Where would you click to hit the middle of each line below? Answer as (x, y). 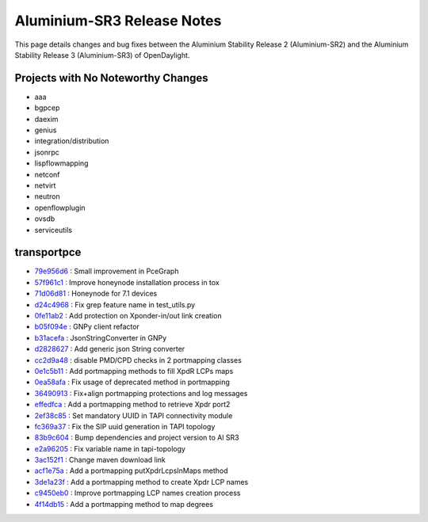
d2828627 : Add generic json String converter (110, 349)
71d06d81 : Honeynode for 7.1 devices (96, 294)
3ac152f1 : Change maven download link (100, 460)
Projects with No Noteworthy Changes (112, 78)
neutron (47, 196)
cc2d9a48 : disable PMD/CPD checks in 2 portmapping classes (138, 360)
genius (46, 130)
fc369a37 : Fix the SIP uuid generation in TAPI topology (125, 426)
